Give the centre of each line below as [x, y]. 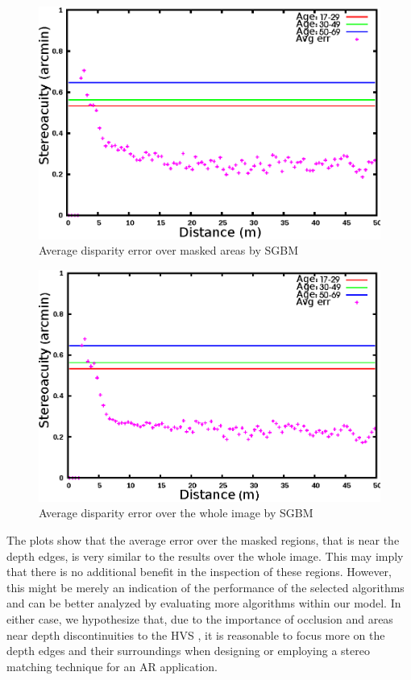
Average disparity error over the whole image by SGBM [176, 513]
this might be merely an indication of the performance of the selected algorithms [205, 587]
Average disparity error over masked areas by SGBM [168, 250]
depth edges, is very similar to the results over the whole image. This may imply [205, 556]
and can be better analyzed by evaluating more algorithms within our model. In [204, 603]
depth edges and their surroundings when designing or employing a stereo [188, 651]
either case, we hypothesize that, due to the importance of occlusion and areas [200, 618]
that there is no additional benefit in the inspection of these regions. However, [199, 572]
